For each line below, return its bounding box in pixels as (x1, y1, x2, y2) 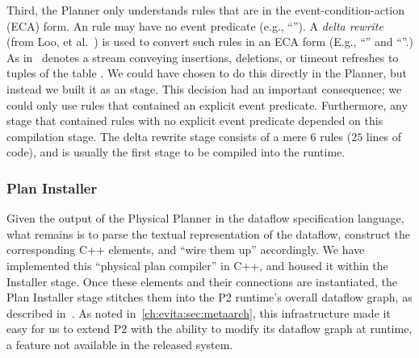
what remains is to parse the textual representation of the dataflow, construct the (6, 225, 410, 242)
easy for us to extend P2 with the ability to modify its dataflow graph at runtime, (6, 320, 413, 337)
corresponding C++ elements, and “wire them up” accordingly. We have (6, 241, 365, 258)
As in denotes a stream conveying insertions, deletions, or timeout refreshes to (6, 48, 399, 65)
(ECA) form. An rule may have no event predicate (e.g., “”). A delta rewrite (6, 17, 383, 34)
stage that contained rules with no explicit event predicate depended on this (6, 112, 383, 129)
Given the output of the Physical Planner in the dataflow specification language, (6, 210, 404, 227)
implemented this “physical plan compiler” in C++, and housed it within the (6, 256, 388, 273)
